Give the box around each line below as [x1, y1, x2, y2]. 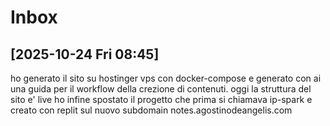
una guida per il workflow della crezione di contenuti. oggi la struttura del [10, 83, 312, 95]
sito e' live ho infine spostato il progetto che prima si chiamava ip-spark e [10, 94, 313, 105]
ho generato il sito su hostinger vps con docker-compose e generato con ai [10, 72, 322, 84]
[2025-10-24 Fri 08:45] [10, 46, 160, 63]
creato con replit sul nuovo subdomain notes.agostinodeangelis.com [10, 104, 293, 116]
